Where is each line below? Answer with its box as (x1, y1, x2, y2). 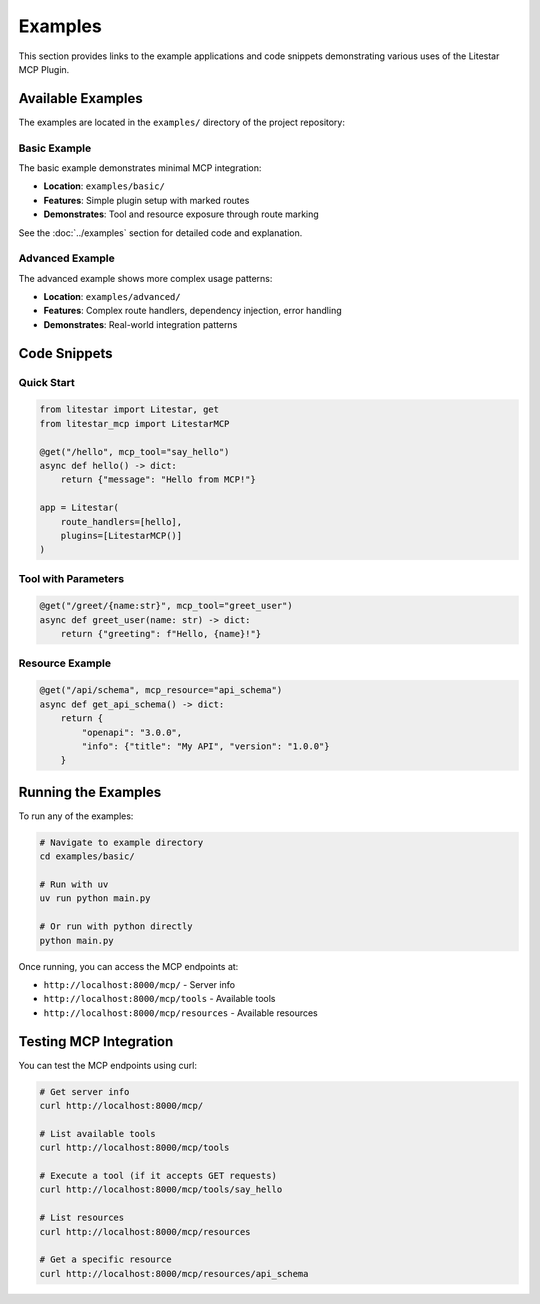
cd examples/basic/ (39, 851, 135, 862)
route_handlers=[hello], (60, 516, 183, 527)
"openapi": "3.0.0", (81, 726, 183, 738)
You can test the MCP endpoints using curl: (18, 1059, 197, 1071)
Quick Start (18, 375, 75, 389)
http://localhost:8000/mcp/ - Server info (43, 978, 235, 990)
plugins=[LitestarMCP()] (60, 530, 183, 541)
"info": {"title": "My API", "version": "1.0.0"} (81, 740, 330, 752)
